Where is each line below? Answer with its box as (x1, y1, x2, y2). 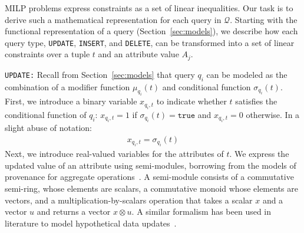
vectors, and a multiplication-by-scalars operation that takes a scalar (5, 193, 253, 206)
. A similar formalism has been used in (131, 205, 272, 218)
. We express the (229, 147, 289, 160)
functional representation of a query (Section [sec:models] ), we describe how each (5, 25, 298, 37)
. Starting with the (230, 13, 298, 25)
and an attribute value (98, 48, 179, 60)
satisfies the (235, 95, 277, 107)
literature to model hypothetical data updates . (5, 216, 177, 229)
